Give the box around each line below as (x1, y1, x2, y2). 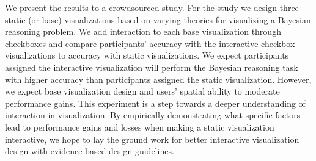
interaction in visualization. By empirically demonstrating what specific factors (5, 109, 301, 121)
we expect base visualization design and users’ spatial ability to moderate (5, 85, 280, 98)
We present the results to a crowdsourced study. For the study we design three (5, 1, 299, 13)
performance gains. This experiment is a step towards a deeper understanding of (5, 96, 306, 109)
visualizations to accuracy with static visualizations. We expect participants (5, 49, 289, 62)
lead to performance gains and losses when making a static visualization (5, 120, 274, 133)
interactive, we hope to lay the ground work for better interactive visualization (5, 132, 299, 145)
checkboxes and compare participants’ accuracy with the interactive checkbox (5, 37, 295, 49)
